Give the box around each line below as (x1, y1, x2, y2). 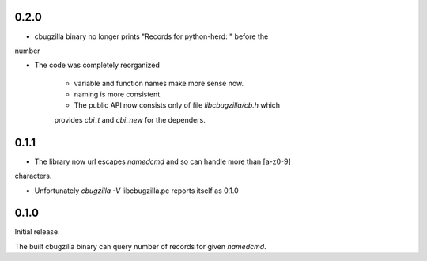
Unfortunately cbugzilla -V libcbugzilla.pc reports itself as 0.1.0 (34, 186, 239, 195)
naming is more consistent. (74, 89, 162, 99)
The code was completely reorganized (34, 60, 160, 70)
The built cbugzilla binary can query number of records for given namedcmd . (14, 241, 266, 251)
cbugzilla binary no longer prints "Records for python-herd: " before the (34, 32, 269, 41)
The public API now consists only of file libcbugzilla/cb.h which (74, 100, 281, 110)
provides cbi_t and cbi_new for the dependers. (54, 115, 206, 124)
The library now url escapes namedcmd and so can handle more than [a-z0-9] (34, 157, 292, 166)
